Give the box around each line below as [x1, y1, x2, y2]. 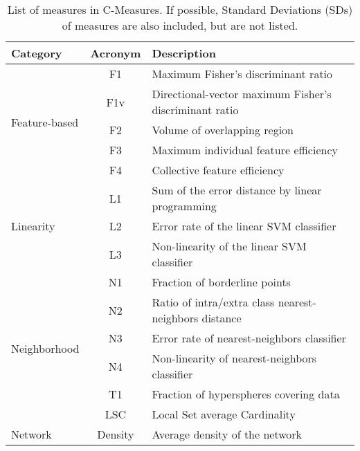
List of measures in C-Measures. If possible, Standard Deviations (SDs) [7, 1, 353, 17]
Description [152, 45, 216, 61]
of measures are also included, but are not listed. [62, 17, 298, 33]
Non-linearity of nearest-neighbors [152, 350, 317, 366]
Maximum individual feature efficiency [152, 142, 338, 158]
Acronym [90, 45, 141, 61]
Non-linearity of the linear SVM [152, 238, 307, 254]
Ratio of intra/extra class [152, 294, 275, 310]
